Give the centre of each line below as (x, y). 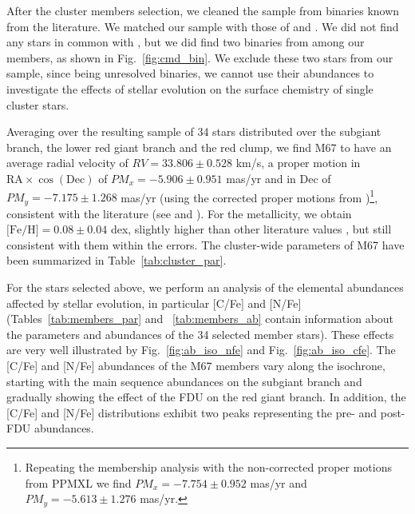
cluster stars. (38, 104)
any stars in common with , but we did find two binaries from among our (186, 42)
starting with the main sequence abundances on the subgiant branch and (184, 381)
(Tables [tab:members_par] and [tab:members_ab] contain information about (200, 319)
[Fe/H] (23, 231)
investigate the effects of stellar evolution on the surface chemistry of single (190, 88)
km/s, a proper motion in (298, 163)
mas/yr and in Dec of (279, 178)
